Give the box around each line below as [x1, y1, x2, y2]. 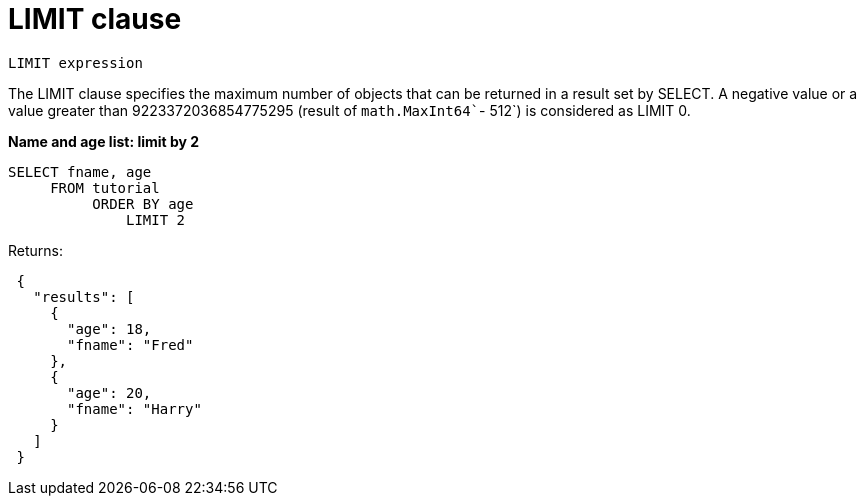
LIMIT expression [8, 54, 143, 71]
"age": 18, [67, 320, 152, 337]
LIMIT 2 [126, 211, 186, 228]
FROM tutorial [50, 179, 160, 196]
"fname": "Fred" [67, 336, 194, 353]
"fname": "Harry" [67, 400, 202, 417]
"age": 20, [67, 384, 152, 401]
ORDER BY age [92, 195, 194, 212]
